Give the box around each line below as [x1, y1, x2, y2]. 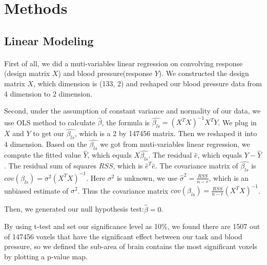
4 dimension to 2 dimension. [4, 88, 93, 99]
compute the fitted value [4, 149, 81, 160]
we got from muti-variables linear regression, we [100, 139, 250, 149]
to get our [33, 128, 65, 139]
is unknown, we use [117, 172, 178, 183]
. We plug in [218, 117, 257, 127]
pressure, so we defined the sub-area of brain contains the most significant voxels [4, 241, 257, 252]
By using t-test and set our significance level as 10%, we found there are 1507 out [4, 221, 260, 232]
